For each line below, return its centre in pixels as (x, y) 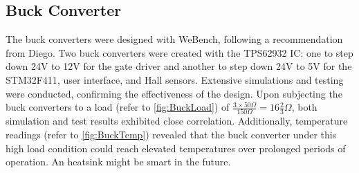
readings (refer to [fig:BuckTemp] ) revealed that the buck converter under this (171, 135)
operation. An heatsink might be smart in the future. (118, 162)
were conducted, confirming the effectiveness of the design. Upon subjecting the (174, 93)
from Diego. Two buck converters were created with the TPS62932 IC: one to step (179, 52)
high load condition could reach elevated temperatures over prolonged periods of (176, 148)
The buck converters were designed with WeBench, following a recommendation (174, 39)
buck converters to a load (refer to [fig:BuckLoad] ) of (118, 107)
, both (304, 107)
